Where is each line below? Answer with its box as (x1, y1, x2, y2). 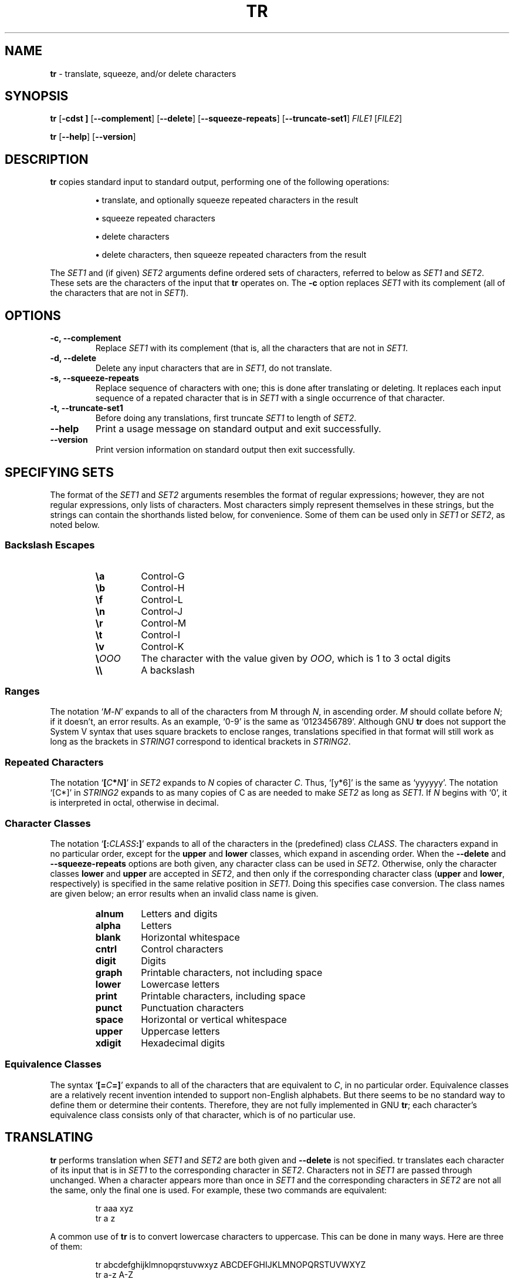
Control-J (141, 605, 183, 617)
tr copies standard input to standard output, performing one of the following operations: (50, 177, 390, 187)
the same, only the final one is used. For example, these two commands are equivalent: (50, 1184, 387, 1195)
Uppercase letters (141, 1025, 220, 1037)
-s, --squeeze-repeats (50, 373, 139, 383)
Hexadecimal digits (141, 1036, 225, 1049)
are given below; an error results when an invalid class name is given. (50, 888, 319, 898)
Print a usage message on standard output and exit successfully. (95, 423, 381, 435)
